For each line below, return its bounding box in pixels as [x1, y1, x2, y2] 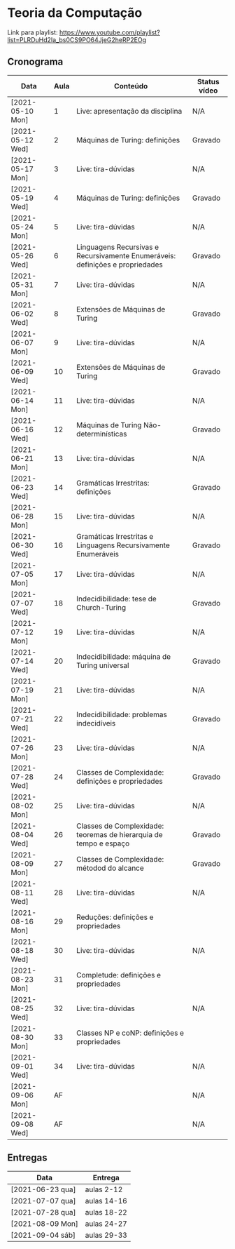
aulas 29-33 [85, 1230, 127, 1240]
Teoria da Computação [7, 5, 143, 21]
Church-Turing [76, 602, 127, 612]
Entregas [7, 1152, 48, 1164]
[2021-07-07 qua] [10, 1196, 76, 1205]
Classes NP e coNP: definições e [76, 1028, 184, 1038]
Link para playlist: [7, 28, 58, 36]
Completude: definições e [76, 970, 162, 980]
